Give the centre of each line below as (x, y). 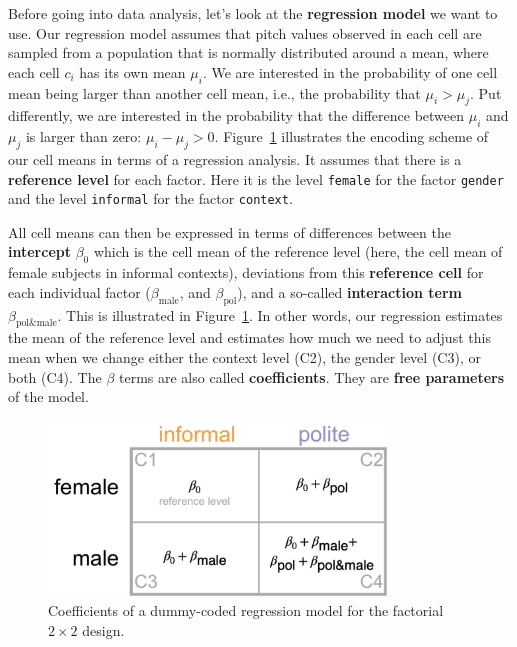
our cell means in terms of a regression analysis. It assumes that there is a (235, 158)
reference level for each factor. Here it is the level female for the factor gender (256, 178)
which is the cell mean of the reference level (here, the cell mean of (298, 251)
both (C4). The (55, 376)
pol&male (36, 323)
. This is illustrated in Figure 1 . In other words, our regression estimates (280, 314)
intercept (39, 251)
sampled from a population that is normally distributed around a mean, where (248, 52)
